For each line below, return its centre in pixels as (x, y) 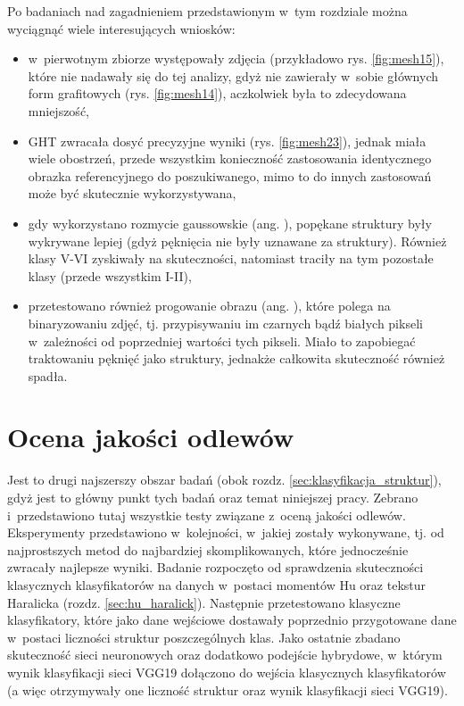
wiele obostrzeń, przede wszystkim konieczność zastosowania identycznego (230, 158)
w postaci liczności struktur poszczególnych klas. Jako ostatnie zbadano (204, 637)
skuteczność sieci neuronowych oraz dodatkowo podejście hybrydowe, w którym (225, 655)
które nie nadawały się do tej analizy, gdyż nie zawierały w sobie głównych (233, 75)
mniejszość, (58, 110)
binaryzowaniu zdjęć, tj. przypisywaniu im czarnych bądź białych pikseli (225, 323)
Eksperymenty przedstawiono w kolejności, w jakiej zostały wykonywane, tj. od (226, 532)
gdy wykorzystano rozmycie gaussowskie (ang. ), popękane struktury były (230, 223)
